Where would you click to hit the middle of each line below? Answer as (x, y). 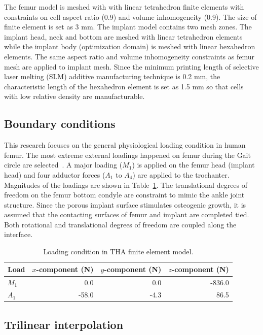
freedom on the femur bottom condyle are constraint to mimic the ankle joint (124, 195)
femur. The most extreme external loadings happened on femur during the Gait (127, 155)
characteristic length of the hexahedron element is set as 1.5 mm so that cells (124, 86)
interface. (18, 234)
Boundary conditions (60, 124)
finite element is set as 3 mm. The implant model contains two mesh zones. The (128, 27)
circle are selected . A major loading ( (63, 165)
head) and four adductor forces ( (55, 174)
